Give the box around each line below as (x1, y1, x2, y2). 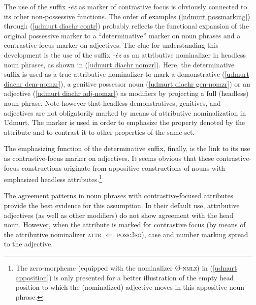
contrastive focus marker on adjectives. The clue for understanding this (4, 40, 219, 50)
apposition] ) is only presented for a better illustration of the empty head (15, 272, 234, 282)
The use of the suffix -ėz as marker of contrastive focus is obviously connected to (4, 1, 247, 11)
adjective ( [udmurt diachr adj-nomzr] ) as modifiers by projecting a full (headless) (4, 88, 249, 98)
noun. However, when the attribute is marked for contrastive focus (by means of (4, 219, 246, 230)
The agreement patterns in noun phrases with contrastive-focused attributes (4, 190, 233, 201)
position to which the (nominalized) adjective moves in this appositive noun (15, 282, 245, 292)
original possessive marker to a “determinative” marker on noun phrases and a (4, 30, 241, 40)
